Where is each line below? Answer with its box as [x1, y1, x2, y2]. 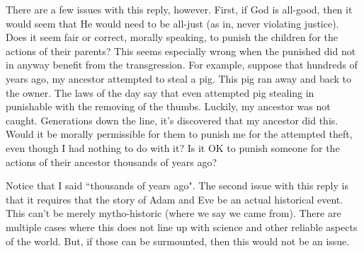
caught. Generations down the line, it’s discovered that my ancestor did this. [6, 112, 339, 127]
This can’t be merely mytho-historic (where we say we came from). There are [6, 206, 341, 220]
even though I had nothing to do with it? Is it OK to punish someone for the [6, 140, 340, 155]
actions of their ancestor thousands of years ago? [6, 154, 217, 169]
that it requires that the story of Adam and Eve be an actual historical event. [6, 192, 343, 206]
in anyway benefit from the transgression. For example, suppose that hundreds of [6, 57, 358, 72]
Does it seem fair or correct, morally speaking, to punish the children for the [6, 30, 338, 45]
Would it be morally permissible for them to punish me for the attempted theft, [6, 126, 353, 141]
